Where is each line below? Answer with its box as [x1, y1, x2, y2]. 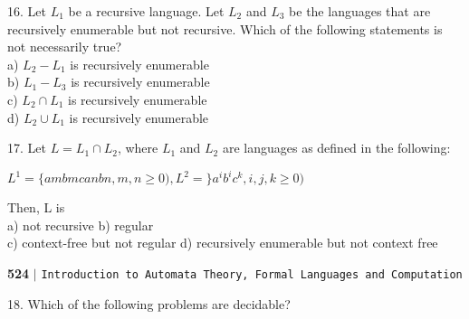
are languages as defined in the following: [222, 138, 451, 157]
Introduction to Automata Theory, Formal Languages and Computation [41, 268, 463, 282]
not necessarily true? [7, 37, 122, 56]
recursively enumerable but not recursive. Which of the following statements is [7, 19, 443, 38]
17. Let [7, 138, 46, 157]
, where [117, 138, 158, 157]
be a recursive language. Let [68, 2, 225, 20]
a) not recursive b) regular [7, 215, 154, 234]
